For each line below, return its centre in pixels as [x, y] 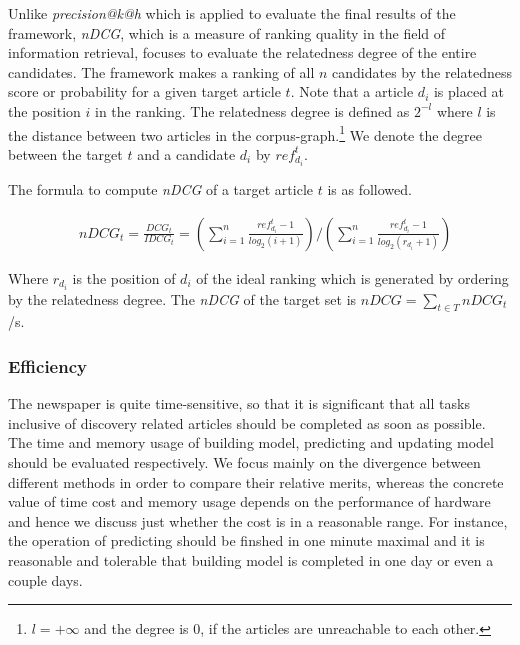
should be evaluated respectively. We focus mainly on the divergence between [244, 462]
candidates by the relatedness [422, 71]
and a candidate [186, 153]
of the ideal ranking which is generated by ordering [352, 277]
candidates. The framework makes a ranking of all [161, 71]
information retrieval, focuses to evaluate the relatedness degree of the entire [242, 52]
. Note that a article [352, 91]
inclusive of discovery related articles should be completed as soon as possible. [247, 422]
